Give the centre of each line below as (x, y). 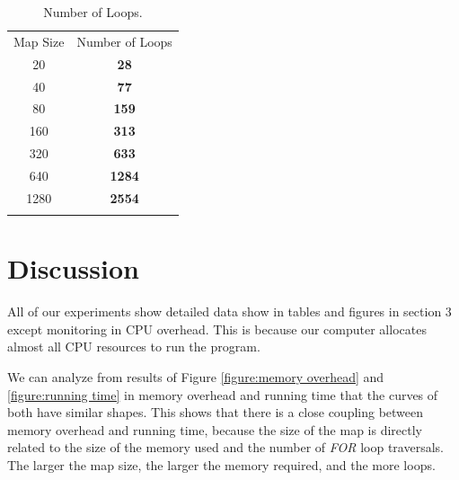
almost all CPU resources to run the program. (134, 347)
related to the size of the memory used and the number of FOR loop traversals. (225, 447)
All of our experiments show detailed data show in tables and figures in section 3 (229, 311)
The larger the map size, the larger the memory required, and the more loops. (221, 464)
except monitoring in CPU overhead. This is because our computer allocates (217, 329)
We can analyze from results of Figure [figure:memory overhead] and (196, 377)
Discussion (73, 268)
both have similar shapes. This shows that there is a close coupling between (216, 412)
